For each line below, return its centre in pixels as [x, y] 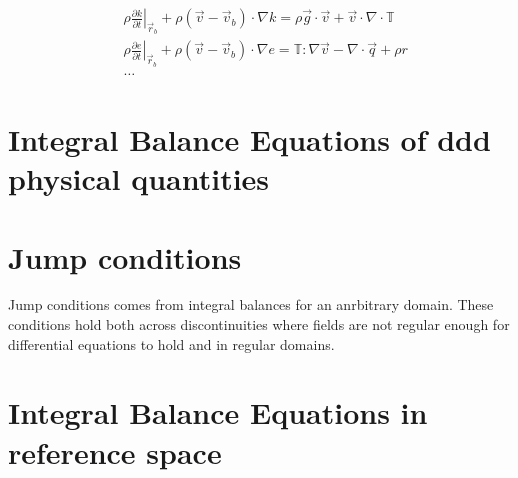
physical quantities [139, 178]
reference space [115, 451]
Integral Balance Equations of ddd [249, 138]
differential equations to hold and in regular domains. [171, 343]
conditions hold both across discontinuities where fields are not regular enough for [259, 324]
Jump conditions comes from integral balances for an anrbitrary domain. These [251, 304]
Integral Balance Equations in [218, 412]
